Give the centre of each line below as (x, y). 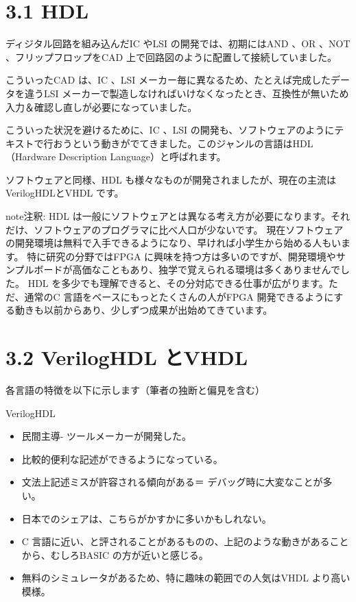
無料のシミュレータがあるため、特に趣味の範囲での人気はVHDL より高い (186, 578)
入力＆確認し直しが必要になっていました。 (102, 106)
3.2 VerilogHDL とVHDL (127, 357)
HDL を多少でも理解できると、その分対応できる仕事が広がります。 (178, 283)
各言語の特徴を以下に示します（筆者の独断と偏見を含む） (135, 389)
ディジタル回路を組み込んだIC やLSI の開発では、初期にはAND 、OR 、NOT (178, 43)
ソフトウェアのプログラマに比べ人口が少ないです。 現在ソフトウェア (189, 229)
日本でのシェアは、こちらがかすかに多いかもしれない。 (146, 518)
